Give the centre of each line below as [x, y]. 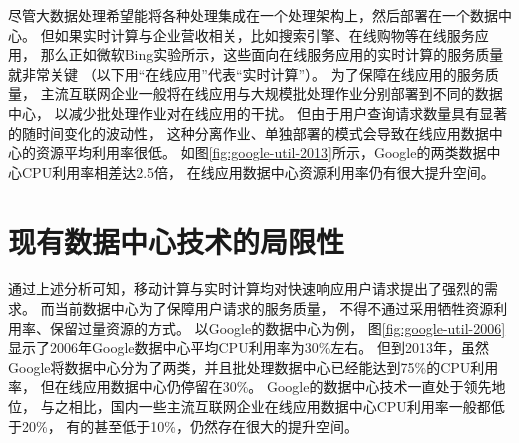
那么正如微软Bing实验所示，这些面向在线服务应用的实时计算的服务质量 [272, 54]
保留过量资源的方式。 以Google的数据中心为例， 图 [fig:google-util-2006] [277, 327]
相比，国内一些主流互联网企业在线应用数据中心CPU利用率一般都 [279, 406]
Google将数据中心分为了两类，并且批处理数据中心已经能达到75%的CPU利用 [253, 366]
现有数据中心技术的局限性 [176, 240]
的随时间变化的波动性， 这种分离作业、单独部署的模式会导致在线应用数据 [248, 132]
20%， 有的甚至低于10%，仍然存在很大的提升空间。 [189, 425]
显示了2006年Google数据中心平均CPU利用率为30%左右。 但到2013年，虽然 [248, 347]
